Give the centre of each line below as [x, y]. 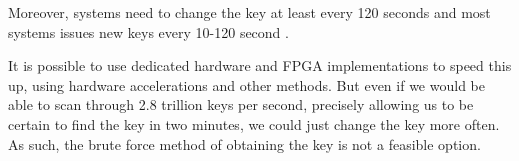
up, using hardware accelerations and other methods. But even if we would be [246, 84]
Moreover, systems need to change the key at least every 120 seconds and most [249, 12]
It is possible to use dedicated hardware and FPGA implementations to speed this [260, 65]
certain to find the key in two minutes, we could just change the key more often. [254, 123]
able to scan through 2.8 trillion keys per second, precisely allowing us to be [241, 104]
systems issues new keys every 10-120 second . [148, 31]
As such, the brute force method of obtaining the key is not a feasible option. [244, 143]
